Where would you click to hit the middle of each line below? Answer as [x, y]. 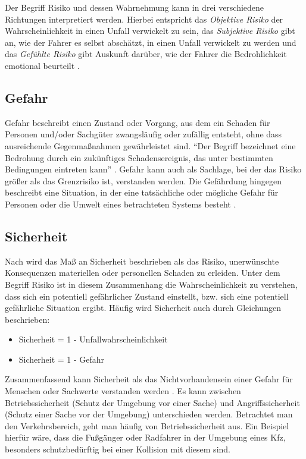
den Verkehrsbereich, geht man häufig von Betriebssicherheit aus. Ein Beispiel [147, 425]
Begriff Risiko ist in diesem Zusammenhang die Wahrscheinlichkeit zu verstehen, [151, 284]
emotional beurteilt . [42, 65]
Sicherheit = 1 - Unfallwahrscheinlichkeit [93, 339]
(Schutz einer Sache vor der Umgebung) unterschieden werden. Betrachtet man [149, 414]
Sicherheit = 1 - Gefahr [62, 359]
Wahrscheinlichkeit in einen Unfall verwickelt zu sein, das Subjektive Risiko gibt [150, 31]
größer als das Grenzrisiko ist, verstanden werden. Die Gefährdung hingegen [143, 180]
